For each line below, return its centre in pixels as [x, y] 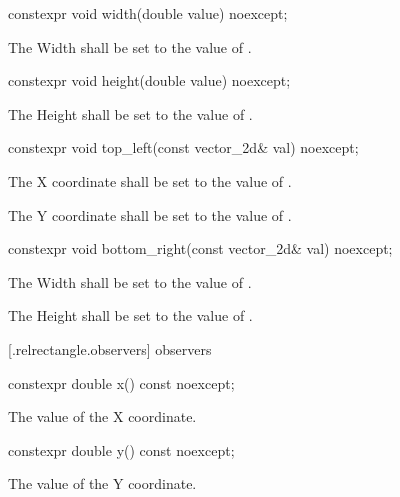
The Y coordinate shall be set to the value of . [150, 214]
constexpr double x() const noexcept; [121, 382]
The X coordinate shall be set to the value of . [150, 180]
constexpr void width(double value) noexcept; [148, 13]
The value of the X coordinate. [102, 416]
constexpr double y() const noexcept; [121, 449]
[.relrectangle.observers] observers [110, 348]
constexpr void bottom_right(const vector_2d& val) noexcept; [200, 248]
